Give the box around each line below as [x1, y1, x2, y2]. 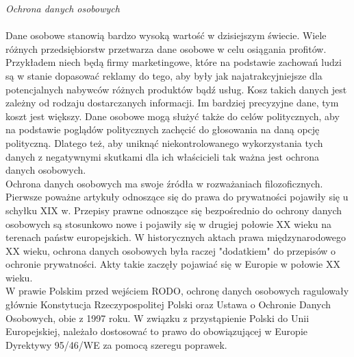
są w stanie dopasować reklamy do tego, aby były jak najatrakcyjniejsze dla [5, 68, 323, 82]
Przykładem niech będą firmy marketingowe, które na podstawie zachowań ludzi [5, 55, 342, 69]
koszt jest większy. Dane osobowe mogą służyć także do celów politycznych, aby [5, 108, 340, 123]
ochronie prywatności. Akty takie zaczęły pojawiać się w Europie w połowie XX [5, 257, 340, 271]
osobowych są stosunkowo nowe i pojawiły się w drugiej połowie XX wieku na [5, 216, 332, 231]
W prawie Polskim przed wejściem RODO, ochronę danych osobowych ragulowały [5, 284, 349, 298]
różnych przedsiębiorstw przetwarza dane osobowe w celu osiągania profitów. [5, 41, 327, 56]
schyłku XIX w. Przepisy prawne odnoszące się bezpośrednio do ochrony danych [5, 203, 342, 217]
